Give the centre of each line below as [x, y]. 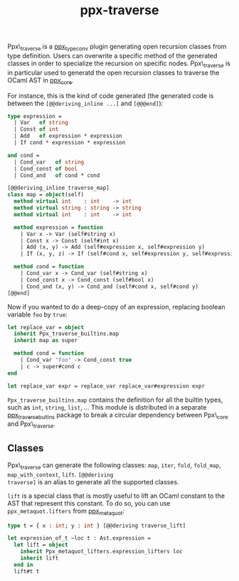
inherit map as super [46, 341]
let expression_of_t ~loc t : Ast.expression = [79, 538]
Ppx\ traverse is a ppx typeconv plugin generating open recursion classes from [117, 47]
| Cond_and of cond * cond [57, 175]
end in [23, 565]
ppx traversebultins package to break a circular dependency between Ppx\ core [118, 416]
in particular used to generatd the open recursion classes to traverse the [113, 73]
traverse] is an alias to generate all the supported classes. [93, 481]
